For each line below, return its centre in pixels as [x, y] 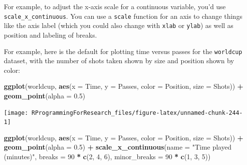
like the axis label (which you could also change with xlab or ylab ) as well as [119, 25]
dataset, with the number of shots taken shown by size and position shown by [119, 61]
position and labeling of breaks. [51, 34]
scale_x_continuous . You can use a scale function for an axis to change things [123, 16]
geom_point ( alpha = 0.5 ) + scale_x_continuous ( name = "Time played [118, 147]
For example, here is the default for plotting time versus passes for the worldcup [123, 51]
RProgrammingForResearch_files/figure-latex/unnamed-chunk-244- [137, 113]
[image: [16, 113]
